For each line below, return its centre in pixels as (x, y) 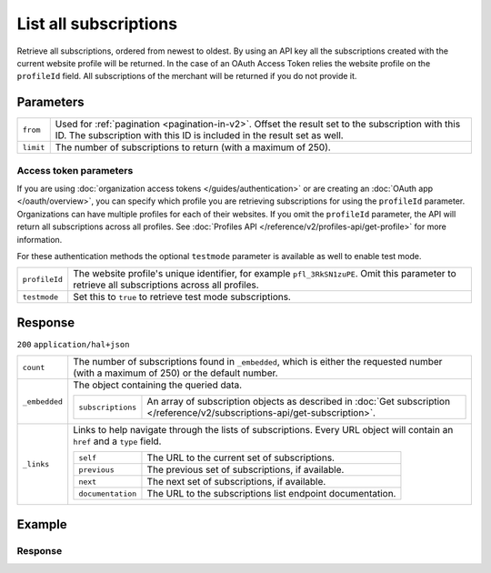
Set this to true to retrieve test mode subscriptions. (182, 297)
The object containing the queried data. (158, 385)
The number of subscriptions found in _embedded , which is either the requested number (258, 362)
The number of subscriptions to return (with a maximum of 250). (193, 147)
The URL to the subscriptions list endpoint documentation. (271, 494)
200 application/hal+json (73, 344)
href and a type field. (117, 441)
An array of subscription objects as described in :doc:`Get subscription (298, 402)
